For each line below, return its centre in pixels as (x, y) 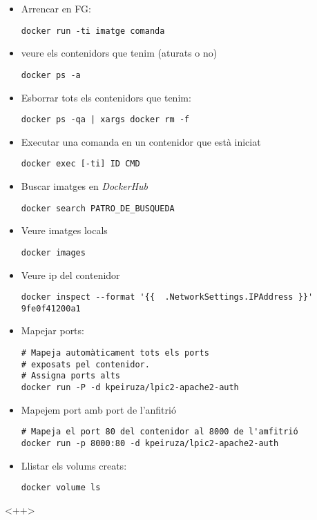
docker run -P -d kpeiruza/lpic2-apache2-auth (130, 387)
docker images (53, 252)
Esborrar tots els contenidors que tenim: (106, 97)
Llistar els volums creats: (74, 465)
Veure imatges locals (64, 230)
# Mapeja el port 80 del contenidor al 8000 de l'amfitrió (160, 432)
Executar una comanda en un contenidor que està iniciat (141, 141)
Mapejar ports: (52, 330)
